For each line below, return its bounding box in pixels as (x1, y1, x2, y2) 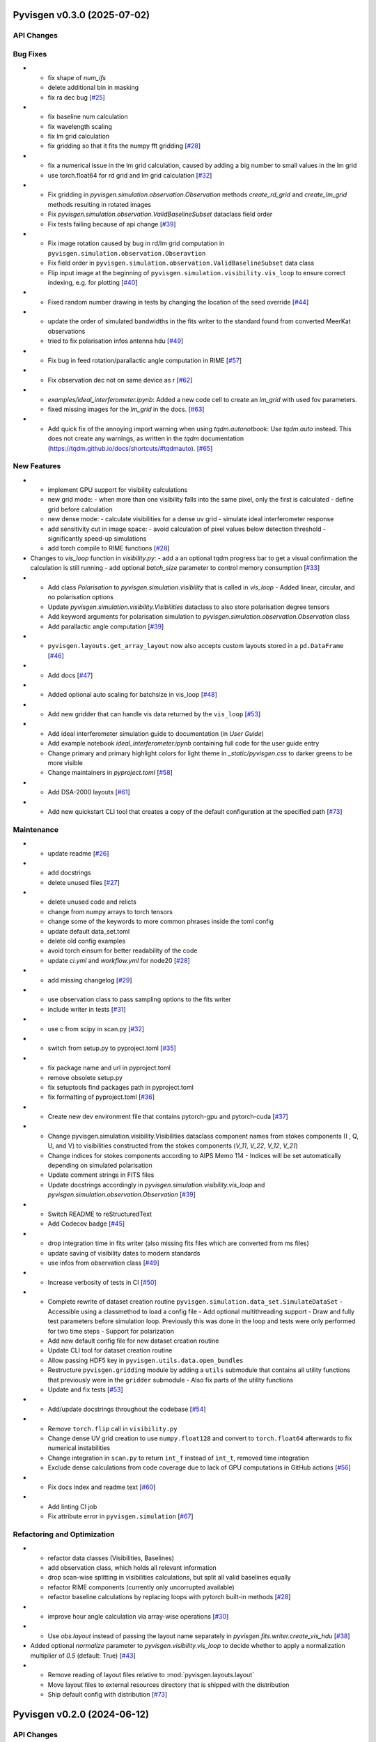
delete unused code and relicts (47, 897, 137, 906)
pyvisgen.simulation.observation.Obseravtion (47, 249, 206, 257)
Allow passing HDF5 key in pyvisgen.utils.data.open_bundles (47, 1356, 244, 1364)
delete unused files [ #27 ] (47, 878, 120, 886)
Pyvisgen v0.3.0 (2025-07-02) (13, 9, 150, 21)
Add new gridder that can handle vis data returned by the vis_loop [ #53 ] (47, 710, 261, 718)
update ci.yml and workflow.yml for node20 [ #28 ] (47, 956, 191, 964)
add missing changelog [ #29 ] (47, 976, 132, 984)
